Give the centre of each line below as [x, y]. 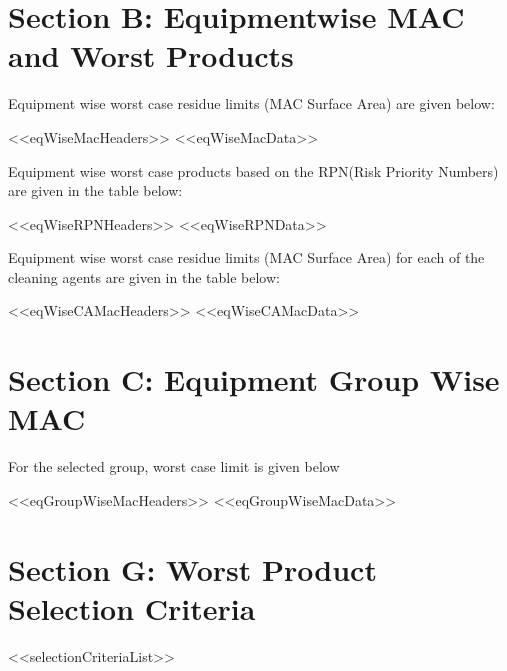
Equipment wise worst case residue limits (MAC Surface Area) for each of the [246, 257]
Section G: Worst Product [192, 568]
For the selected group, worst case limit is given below [174, 466]
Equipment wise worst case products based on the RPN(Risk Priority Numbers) [253, 170]
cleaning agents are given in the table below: [144, 276]
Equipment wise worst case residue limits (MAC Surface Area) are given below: [251, 103]
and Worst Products [151, 55]
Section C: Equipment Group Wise [254, 379]
